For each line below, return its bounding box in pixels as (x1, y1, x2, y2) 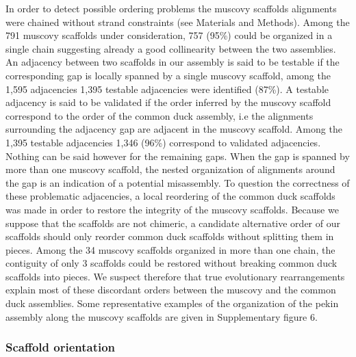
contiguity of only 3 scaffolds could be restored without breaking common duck (5, 256, 338, 270)
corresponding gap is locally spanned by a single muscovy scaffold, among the (5, 68, 331, 82)
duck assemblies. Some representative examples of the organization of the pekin (5, 296, 339, 310)
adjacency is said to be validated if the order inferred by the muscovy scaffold (5, 95, 331, 109)
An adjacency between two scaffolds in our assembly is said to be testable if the (5, 55, 340, 69)
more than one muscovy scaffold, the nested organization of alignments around (5, 162, 335, 176)
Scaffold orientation (5, 339, 116, 356)
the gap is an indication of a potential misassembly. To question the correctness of (5, 175, 350, 189)
